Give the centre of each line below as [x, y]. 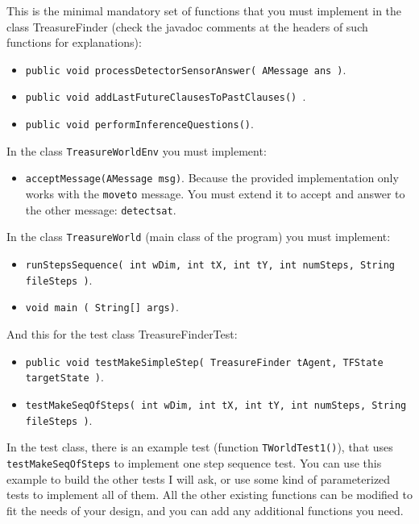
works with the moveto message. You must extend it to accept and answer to [215, 194]
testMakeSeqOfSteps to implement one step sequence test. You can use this [194, 462]
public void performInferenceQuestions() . [139, 124]
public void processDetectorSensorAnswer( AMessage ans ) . [186, 69]
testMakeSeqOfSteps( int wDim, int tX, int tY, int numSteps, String [216, 405]
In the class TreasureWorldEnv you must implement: [137, 150]
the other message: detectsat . [101, 209]
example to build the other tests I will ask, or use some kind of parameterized [199, 478]
